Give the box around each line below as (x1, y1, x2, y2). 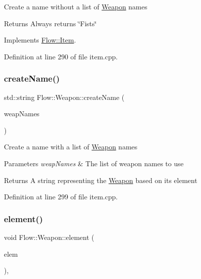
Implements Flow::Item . (4, 35, 76, 45)
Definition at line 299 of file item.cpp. (4, 191, 118, 202)
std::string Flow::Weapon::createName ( (4, 92, 125, 102)
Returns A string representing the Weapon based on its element (4, 175, 198, 185)
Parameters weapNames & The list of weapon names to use (4, 158, 184, 168)
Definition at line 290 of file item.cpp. (4, 51, 118, 61)
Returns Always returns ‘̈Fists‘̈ (4, 18, 97, 28)
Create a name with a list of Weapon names (4, 141, 138, 152)
